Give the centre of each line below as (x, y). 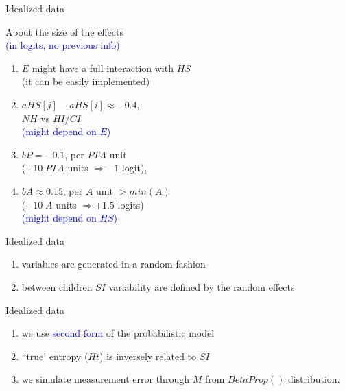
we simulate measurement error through (105, 379)
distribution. (314, 379)
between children (57, 286)
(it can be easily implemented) (86, 81)
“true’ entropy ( (55, 356)
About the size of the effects (65, 31)
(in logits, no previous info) (63, 45)
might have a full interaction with (103, 68)
